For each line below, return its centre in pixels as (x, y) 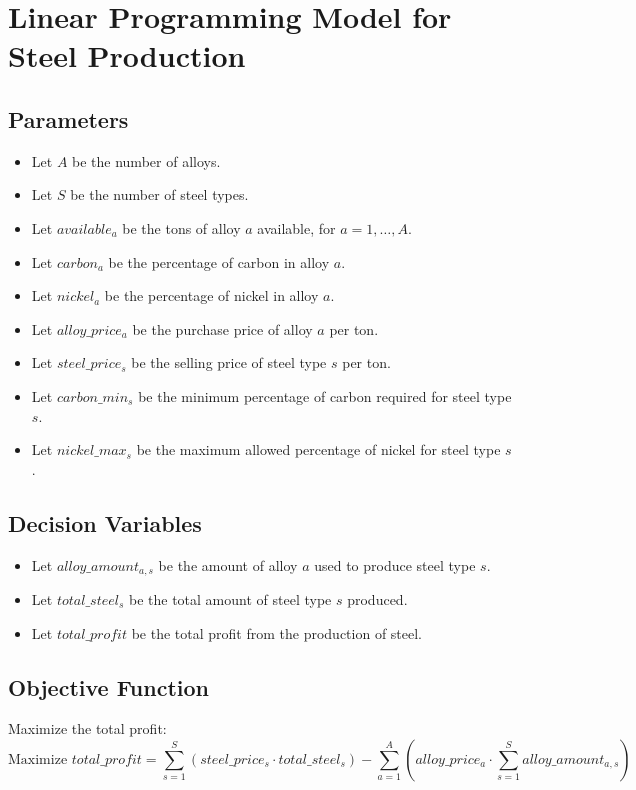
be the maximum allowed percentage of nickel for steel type (318, 449)
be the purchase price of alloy (222, 328)
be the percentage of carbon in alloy (219, 261)
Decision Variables (105, 522)
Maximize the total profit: (87, 728)
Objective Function (109, 686)
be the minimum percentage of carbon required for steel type (325, 395)
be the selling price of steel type (229, 362)
